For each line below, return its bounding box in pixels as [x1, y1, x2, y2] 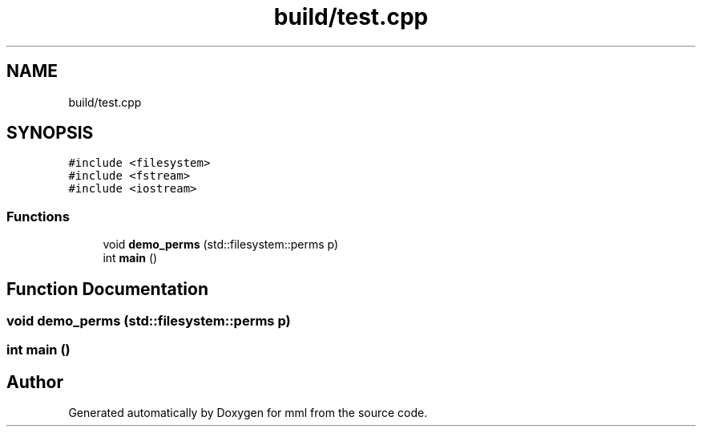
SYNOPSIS [6, 123, 94, 144]
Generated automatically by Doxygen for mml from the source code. [68, 406, 428, 420]
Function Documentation [6, 278, 208, 299]
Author [6, 371, 63, 392]
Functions [6, 208, 70, 225]
